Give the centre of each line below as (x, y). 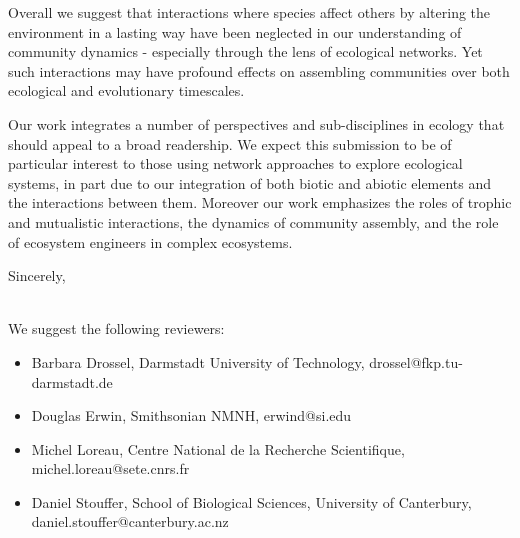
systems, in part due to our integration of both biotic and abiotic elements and (250, 182)
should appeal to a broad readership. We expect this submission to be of (230, 143)
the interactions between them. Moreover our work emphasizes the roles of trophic (260, 202)
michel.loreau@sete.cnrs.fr (110, 468)
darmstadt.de (72, 381)
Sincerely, (37, 275)
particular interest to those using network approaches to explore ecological (235, 163)
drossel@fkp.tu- (416, 361)
